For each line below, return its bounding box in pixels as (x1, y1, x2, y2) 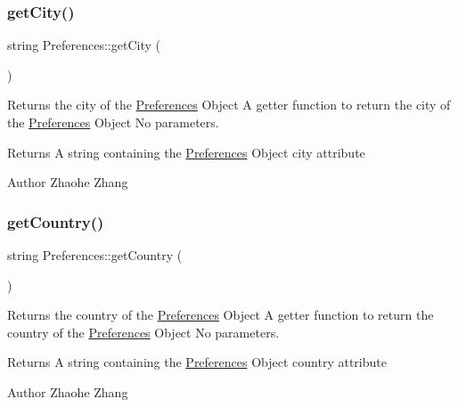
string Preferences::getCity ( (7, 36, 160, 54)
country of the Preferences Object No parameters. (7, 322, 280, 341)
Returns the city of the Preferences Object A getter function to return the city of (7, 95, 451, 114)
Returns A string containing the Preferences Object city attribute (7, 142, 365, 161)
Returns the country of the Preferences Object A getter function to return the (7, 305, 434, 324)
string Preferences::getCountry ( (7, 246, 183, 264)
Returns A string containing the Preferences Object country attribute (7, 353, 387, 371)
